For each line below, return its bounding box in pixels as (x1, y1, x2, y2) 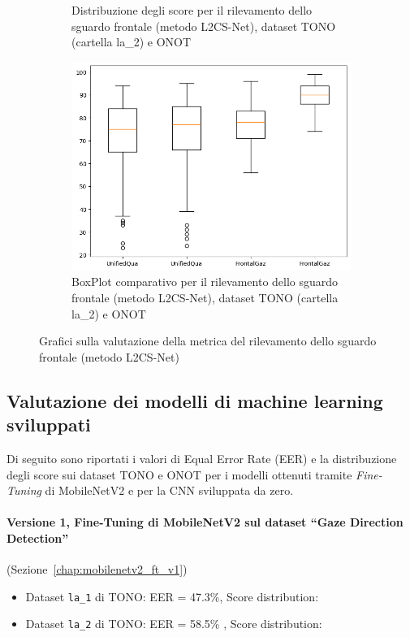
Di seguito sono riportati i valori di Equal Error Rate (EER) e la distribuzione (6, 449, 397, 466)
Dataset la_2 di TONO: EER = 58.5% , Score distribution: (25, 615, 322, 632)
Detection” (6, 529, 69, 546)
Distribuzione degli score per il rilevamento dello (71, 2, 313, 18)
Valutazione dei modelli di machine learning (6, 388, 383, 413)
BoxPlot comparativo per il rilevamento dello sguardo (71, 273, 339, 290)
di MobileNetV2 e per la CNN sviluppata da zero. (45, 482, 294, 499)
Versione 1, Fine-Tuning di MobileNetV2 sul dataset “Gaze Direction (6, 513, 404, 531)
